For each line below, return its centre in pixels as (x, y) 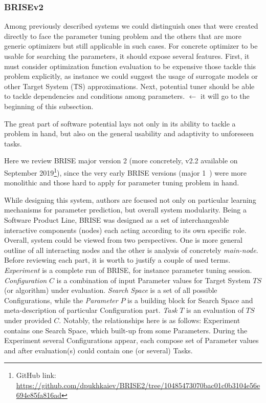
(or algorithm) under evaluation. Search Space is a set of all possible (111, 290)
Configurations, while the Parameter (61, 300)
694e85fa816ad (39, 395)
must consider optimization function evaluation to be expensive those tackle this (130, 66)
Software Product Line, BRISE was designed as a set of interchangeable (117, 219)
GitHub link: (36, 375)
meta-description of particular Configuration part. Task (91, 310)
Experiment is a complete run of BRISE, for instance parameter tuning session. (128, 270)
